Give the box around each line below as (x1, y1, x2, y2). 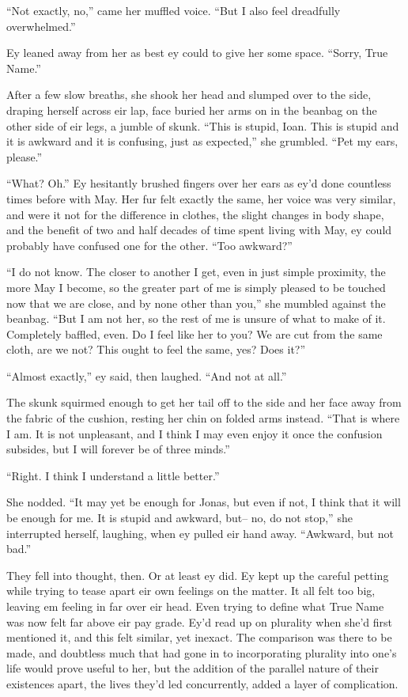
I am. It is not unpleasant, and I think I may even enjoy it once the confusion (6, 425, 383, 441)
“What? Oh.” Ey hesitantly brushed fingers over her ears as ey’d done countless (6, 175, 391, 191)
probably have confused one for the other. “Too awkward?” (6, 237, 293, 253)
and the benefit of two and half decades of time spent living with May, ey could (6, 222, 392, 238)
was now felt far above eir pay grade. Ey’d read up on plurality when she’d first (6, 613, 392, 630)
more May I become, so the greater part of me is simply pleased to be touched (6, 278, 386, 295)
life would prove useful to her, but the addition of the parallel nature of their (6, 660, 379, 676)
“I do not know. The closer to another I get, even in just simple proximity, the (6, 263, 386, 280)
